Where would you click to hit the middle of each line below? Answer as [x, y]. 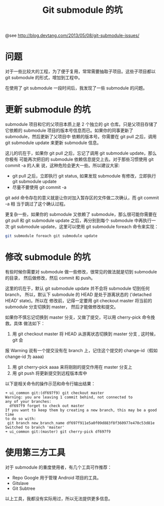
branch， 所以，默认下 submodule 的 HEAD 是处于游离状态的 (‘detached [78, 294]
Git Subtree [24, 488]
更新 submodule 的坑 [48, 110]
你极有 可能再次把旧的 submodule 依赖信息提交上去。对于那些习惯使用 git [79, 159]
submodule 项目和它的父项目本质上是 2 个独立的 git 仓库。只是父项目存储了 [82, 124]
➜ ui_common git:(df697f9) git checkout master [55, 393]
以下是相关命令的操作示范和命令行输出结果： [50, 384]
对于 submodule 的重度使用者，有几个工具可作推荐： [58, 467]
